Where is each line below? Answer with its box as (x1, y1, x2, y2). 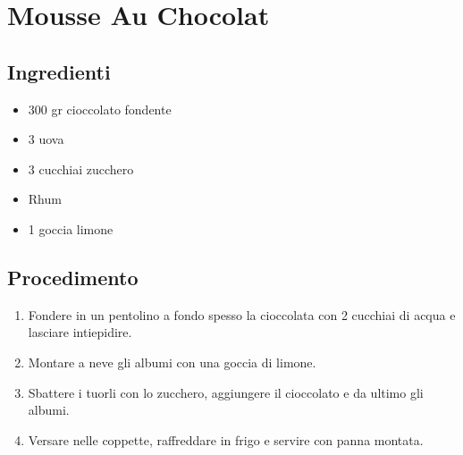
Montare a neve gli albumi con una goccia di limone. (28, 352, 316, 371)
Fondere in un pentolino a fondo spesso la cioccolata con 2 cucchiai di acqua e (28, 305, 456, 324)
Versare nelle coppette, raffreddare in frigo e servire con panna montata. (28, 430, 424, 449)
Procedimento (7, 263, 139, 291)
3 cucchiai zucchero (28, 159, 134, 178)
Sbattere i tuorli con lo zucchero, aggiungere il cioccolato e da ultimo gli (28, 383, 424, 401)
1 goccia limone (28, 219, 114, 238)
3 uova (28, 130, 64, 148)
